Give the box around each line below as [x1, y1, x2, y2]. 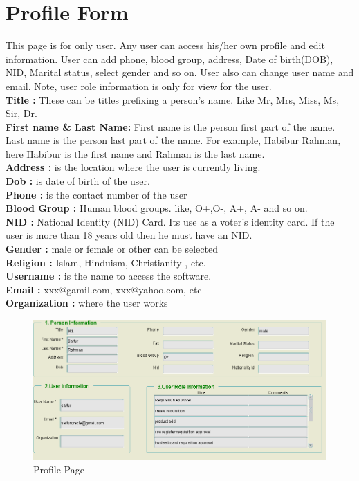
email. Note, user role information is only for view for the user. [6, 78, 272, 93]
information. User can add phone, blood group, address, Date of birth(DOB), [6, 51, 333, 66]
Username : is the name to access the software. [6, 269, 212, 283]
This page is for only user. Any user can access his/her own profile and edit [6, 38, 325, 53]
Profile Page [33, 462, 84, 476]
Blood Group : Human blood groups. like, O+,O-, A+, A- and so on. [6, 201, 308, 215]
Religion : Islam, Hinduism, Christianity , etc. [6, 255, 206, 269]
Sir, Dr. [6, 106, 37, 120]
